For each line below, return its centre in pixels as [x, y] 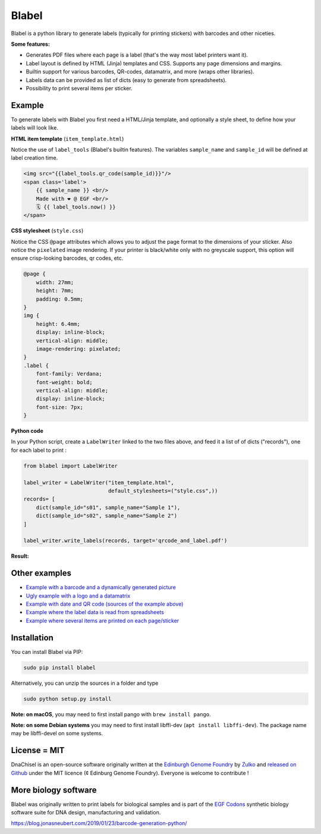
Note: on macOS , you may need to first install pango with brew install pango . [111, 714]
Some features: [31, 44]
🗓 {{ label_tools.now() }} [76, 207]
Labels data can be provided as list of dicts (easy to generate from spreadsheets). [126, 80]
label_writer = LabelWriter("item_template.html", [99, 482]
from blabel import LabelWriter [71, 466]
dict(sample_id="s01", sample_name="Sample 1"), [108, 507]
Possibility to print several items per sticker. [79, 88]
